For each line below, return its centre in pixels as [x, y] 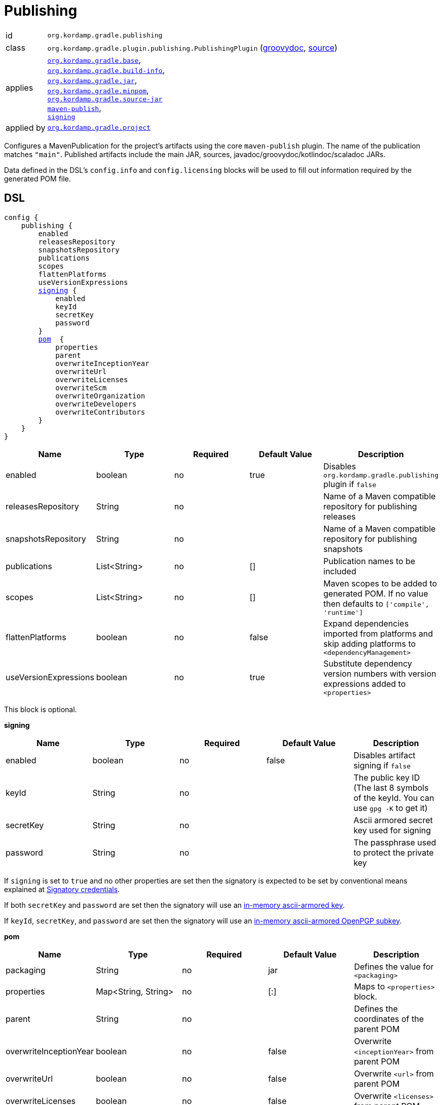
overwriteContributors [100, 412]
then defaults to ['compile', [376, 603]
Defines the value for [394, 966]
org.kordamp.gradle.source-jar [105, 99]
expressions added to [365, 684]
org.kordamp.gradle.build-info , [106, 70]
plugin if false [350, 484]
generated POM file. [38, 178]
